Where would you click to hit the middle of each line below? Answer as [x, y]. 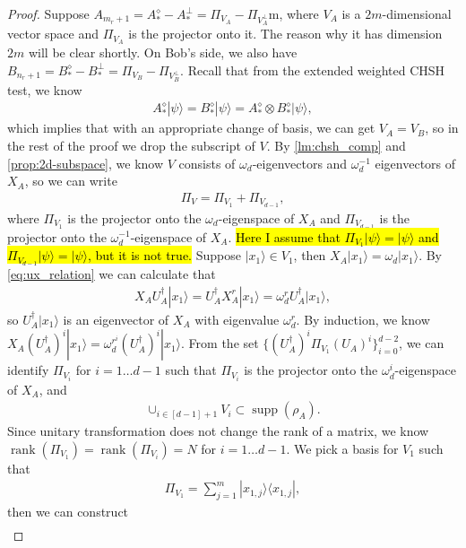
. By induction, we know [363, 319]
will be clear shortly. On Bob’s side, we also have [163, 52]
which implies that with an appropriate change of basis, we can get [191, 128]
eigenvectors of [415, 163]
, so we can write [71, 181]
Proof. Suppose [48, 13]
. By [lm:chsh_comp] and [336, 145]
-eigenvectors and [300, 163]
